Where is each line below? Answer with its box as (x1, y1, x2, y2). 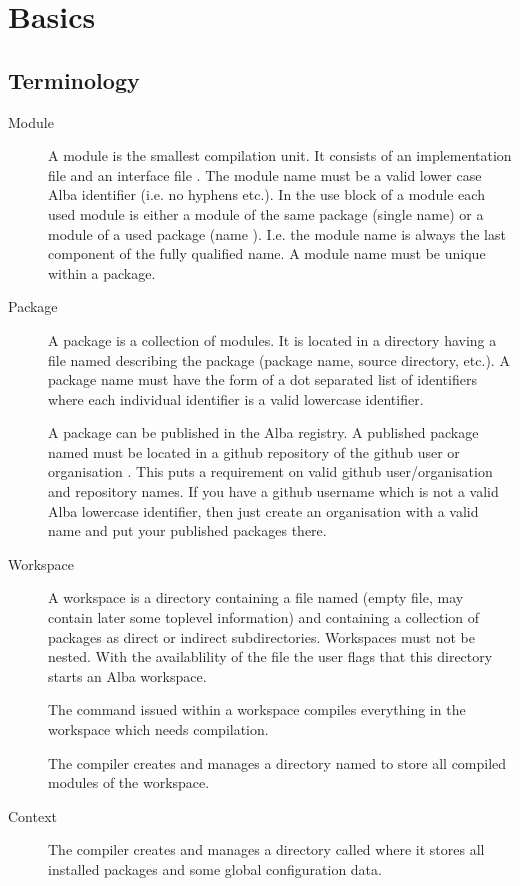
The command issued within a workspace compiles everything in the (48, 699, 466, 720)
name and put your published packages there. (48, 520, 327, 541)
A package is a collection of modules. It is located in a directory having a (48, 329, 497, 350)
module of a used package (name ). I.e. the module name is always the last (48, 223, 506, 244)
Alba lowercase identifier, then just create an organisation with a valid (48, 500, 479, 521)
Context (8, 805, 57, 826)
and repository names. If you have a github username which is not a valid (48, 481, 499, 502)
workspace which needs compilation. (48, 719, 269, 740)
